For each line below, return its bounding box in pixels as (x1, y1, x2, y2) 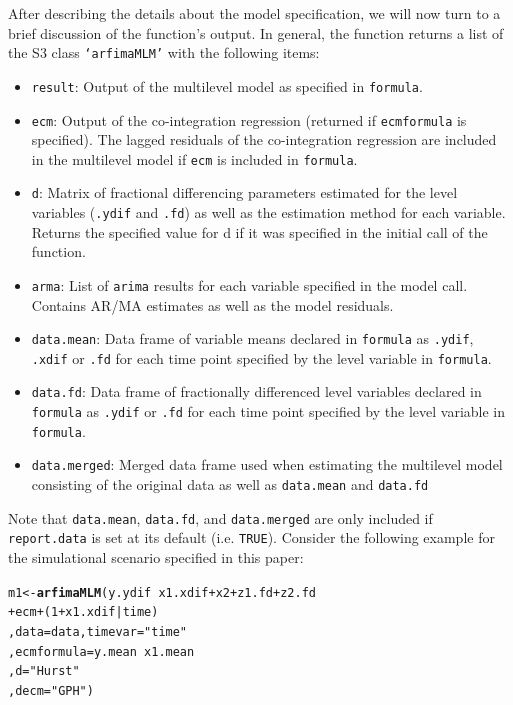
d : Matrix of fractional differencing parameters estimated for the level (31, 182, 458, 203)
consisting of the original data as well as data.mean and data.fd (31, 474, 429, 495)
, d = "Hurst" (8, 664, 80, 679)
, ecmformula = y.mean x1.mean (8, 644, 195, 659)
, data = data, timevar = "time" (8, 624, 188, 639)
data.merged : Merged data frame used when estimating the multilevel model (31, 454, 503, 475)
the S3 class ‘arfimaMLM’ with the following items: (8, 42, 320, 63)
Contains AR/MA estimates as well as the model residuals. (31, 294, 394, 315)
